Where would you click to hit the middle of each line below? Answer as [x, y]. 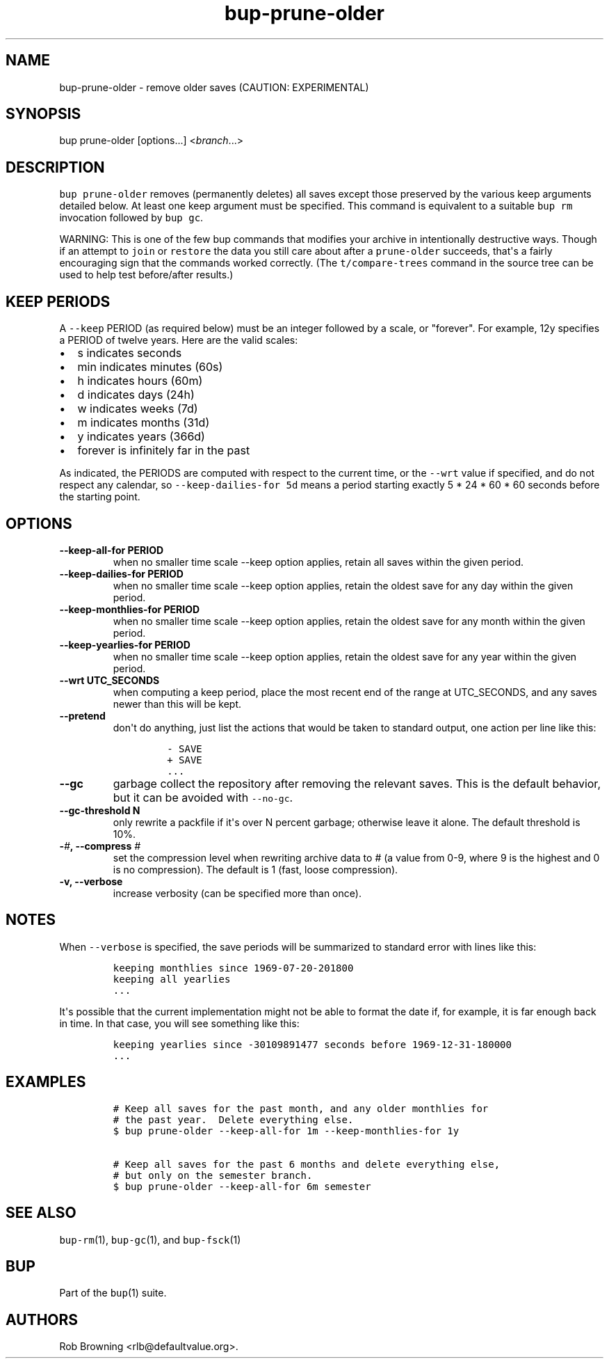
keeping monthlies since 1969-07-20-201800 [233, 968]
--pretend [82, 715]
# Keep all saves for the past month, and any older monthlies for [301, 1108]
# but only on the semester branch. [213, 1175]
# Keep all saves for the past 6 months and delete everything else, [307, 1164]
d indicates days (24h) [136, 395]
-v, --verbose [91, 881]
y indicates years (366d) [141, 437]
